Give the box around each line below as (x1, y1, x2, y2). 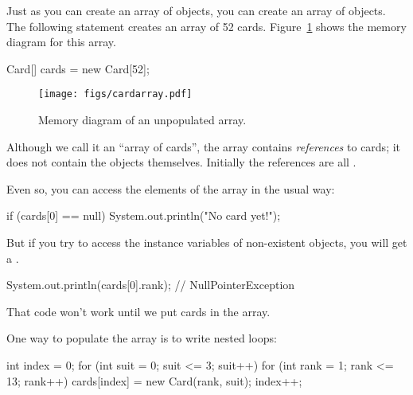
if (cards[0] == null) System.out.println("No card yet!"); (6, 207, 281, 224)
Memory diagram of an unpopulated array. (38, 111, 247, 128)
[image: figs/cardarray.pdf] (38, 88, 193, 100)
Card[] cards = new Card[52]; (6, 60, 150, 76)
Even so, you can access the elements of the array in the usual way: (6, 180, 335, 197)
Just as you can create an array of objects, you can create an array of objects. (6, 2, 386, 18)
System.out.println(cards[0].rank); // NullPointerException (6, 276, 295, 293)
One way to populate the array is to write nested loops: (6, 330, 277, 346)
